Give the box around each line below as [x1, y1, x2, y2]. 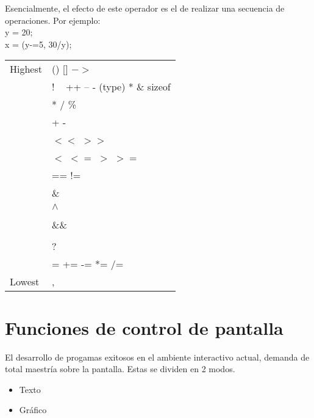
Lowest [10, 274, 40, 289]
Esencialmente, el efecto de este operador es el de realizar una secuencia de [5, 2, 285, 14]
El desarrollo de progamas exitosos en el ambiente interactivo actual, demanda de [5, 350, 310, 363]
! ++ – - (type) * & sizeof [51, 79, 171, 94]
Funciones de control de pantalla [5, 315, 284, 340]
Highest [10, 62, 42, 76]
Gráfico [19, 403, 47, 416]
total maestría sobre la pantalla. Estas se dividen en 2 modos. [5, 362, 235, 375]
